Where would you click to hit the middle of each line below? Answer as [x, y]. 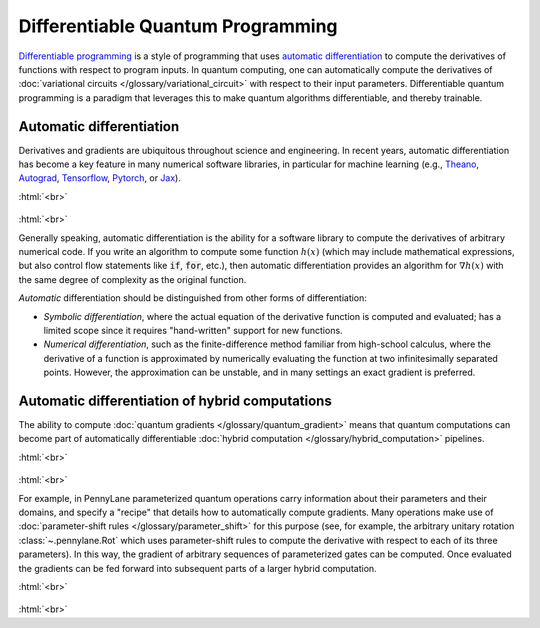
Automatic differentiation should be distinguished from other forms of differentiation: [192, 298]
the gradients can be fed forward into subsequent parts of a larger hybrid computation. [197, 568]
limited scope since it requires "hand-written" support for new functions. [193, 330]
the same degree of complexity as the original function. [132, 279]
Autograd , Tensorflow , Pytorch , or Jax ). [100, 178]
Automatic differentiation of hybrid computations [175, 400]
